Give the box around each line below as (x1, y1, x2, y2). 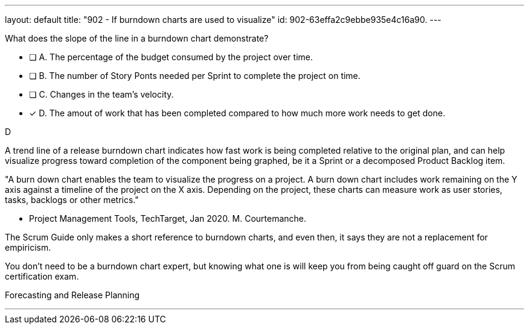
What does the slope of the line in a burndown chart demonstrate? (5, 33, 269, 43)
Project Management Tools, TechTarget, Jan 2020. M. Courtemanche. (29, 213, 307, 224)
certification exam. (5, 271, 79, 281)
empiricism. (5, 242, 51, 252)
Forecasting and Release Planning (5, 290, 140, 300)
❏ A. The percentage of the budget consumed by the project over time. (29, 52, 313, 62)
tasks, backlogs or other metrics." (5, 195, 139, 205)
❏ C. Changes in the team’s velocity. (29, 89, 174, 99)
